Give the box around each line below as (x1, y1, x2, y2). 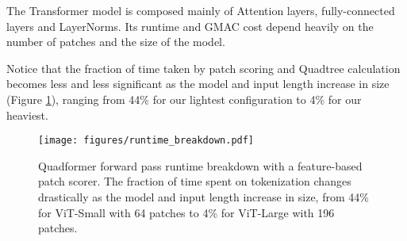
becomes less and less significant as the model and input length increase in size (6, 75, 390, 92)
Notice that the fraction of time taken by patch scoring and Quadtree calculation (6, 59, 401, 76)
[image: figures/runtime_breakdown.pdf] (38, 135, 255, 147)
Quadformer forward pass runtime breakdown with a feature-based (38, 157, 363, 174)
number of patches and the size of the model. (6, 33, 225, 50)
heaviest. (6, 106, 48, 123)
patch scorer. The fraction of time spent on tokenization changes (38, 173, 351, 189)
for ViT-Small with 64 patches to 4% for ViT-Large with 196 (38, 204, 335, 220)
